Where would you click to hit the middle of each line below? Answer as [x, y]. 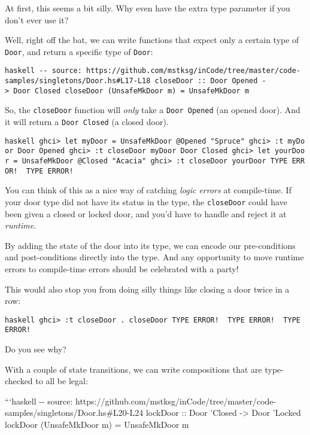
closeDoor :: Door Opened [206, 81]
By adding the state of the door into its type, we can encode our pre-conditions [150, 245]
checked [19, 381]
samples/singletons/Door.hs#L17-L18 [78, 81]
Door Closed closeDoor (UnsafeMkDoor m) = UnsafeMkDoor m [131, 91]
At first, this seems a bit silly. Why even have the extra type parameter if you [148, 8]
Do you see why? [36, 349]
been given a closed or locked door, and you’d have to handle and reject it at [146, 213]
